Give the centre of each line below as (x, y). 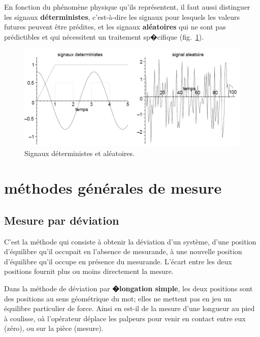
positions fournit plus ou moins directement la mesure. (89, 271)
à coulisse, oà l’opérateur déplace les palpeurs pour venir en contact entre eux (125, 318)
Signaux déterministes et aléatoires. (79, 153)
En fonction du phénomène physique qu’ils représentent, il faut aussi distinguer (127, 7)
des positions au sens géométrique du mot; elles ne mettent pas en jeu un (118, 298)
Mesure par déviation (62, 220)
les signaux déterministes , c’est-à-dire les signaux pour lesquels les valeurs (122, 17)
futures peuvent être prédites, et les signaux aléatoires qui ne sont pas (115, 27)
